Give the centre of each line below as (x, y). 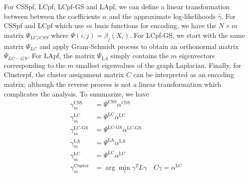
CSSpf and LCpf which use (44, 25)
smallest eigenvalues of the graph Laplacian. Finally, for (159, 65)
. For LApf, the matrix (61, 56)
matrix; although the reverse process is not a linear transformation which (113, 84)
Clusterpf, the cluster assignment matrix (64, 74)
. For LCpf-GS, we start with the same (187, 35)
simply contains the (140, 56)
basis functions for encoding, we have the (155, 25)
